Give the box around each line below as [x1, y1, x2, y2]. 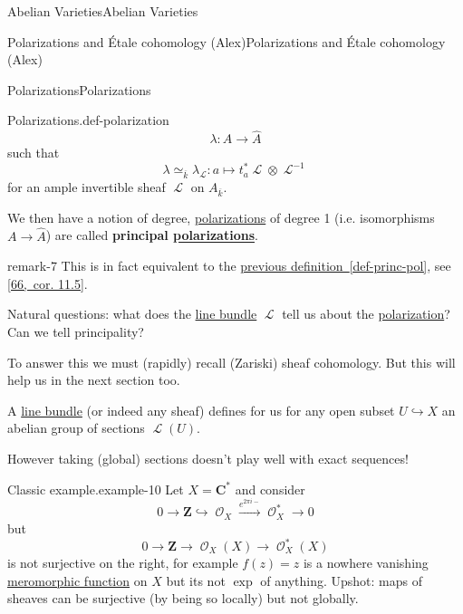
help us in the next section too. [7, 370, 180, 389]
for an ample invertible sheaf [7, 177, 166, 197]
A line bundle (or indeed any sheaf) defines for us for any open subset [7, 400, 395, 419]
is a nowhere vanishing [303, 553, 429, 572]
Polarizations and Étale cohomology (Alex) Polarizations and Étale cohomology [7, 32, 446, 51]
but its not [166, 571, 226, 590]
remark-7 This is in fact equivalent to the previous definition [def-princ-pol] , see [7, 256, 451, 275]
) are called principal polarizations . [45, 225, 258, 245]
